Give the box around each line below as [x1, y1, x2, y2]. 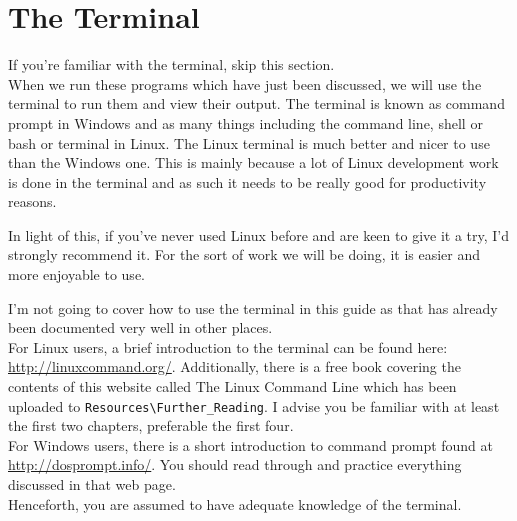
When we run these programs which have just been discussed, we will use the [8, 73, 482, 94]
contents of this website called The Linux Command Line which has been [8, 376, 457, 397]
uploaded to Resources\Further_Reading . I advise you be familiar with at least [8, 395, 500, 416]
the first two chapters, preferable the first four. [8, 415, 294, 436]
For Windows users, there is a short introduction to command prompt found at [8, 434, 494, 455]
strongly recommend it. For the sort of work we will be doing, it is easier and [8, 244, 481, 265]
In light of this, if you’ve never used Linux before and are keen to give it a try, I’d [8, 224, 510, 245]
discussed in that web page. [8, 474, 176, 495]
